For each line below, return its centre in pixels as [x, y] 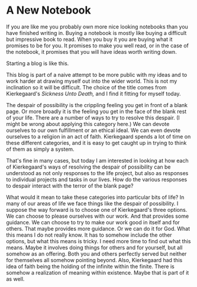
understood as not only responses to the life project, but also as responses [97, 173]
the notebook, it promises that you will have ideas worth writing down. [92, 51]
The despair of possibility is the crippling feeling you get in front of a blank [97, 105]
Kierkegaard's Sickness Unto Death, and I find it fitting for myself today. [94, 93]
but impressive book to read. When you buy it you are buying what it [89, 39]
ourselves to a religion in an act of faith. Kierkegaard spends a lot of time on [98, 136]
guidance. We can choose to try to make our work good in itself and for [93, 222]
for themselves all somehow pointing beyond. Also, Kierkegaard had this [94, 260]
